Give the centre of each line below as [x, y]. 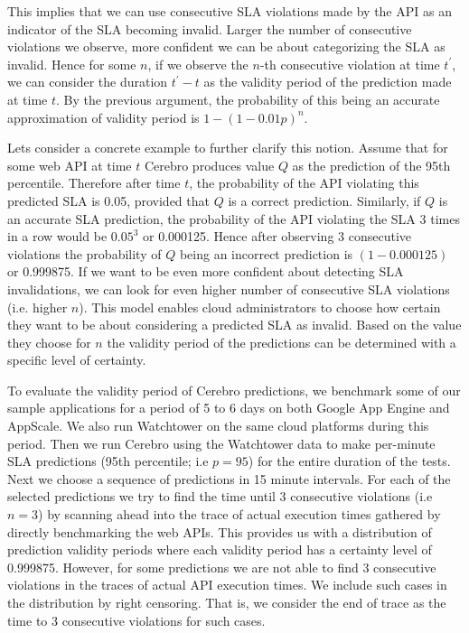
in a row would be [57, 236]
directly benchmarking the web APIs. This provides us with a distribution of [220, 531]
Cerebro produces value [209, 165]
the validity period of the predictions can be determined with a [281, 342]
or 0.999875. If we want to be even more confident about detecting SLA [206, 271]
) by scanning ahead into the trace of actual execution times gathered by [239, 514]
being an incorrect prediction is [266, 253]
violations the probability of [84, 253]
